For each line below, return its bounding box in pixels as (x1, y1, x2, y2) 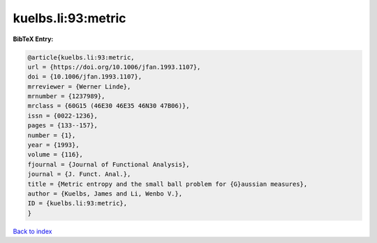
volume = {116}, (27, 150, 84, 159)
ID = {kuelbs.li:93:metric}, (27, 199, 128, 207)
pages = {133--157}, (27, 122, 98, 130)
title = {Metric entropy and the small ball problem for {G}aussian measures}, (27, 180, 308, 188)
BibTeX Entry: (13, 35, 54, 43)
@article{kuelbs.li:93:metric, (27, 53, 135, 61)
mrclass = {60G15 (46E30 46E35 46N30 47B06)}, (27, 102, 190, 110)
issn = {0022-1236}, (27, 111, 98, 120)
